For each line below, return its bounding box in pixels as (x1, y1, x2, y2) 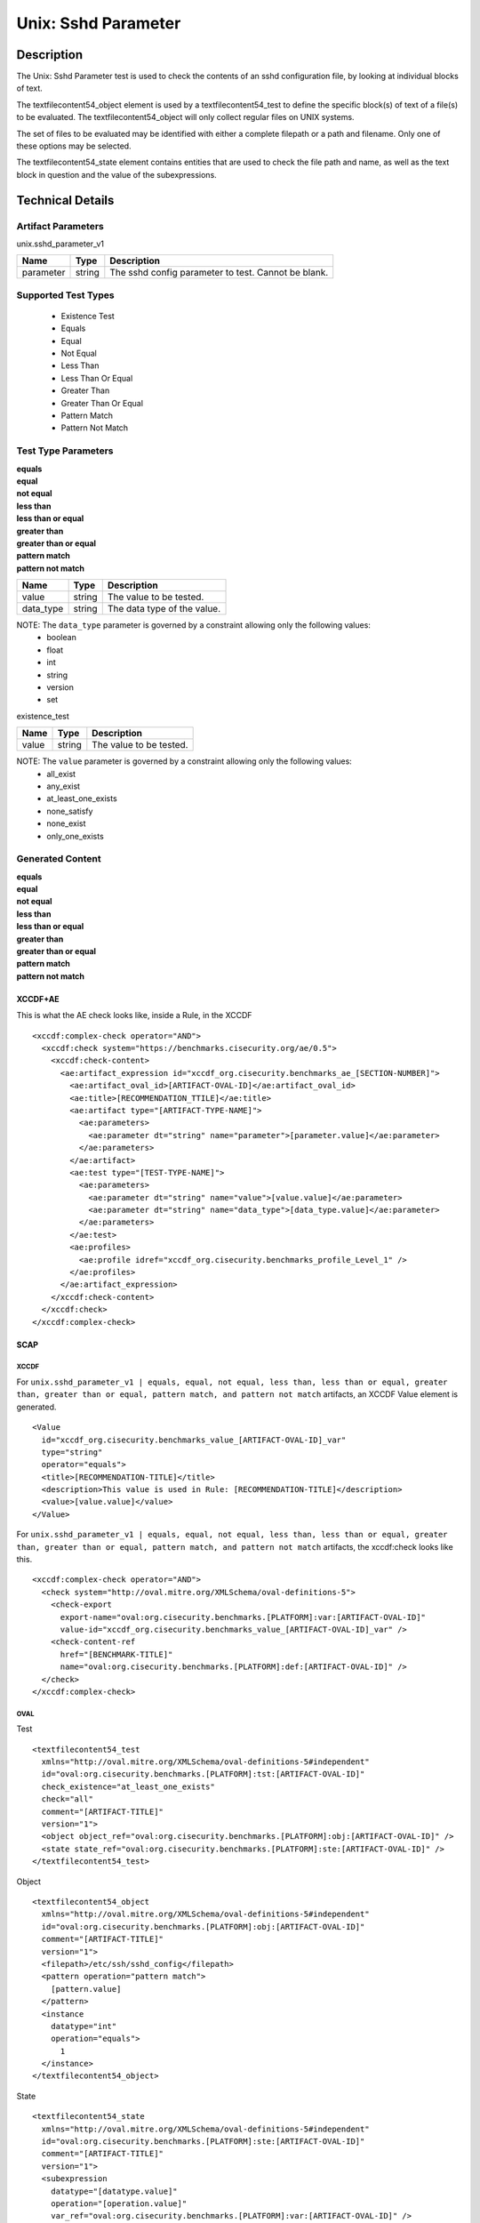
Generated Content (16, 853, 101, 865)
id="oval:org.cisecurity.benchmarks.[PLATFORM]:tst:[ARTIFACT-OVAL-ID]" (41, 1770, 365, 1779)
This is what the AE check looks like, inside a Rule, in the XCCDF (16, 1010, 252, 1021)
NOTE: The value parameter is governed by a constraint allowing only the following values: (16, 756, 353, 766)
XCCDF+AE (16, 993, 60, 1004)
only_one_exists (46, 831, 104, 841)
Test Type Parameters (16, 445, 114, 457)
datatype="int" (50, 2021, 117, 2031)
